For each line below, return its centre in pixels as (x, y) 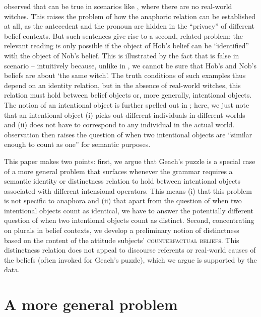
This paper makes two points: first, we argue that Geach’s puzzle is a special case (130, 161)
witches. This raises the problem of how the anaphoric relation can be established (130, 16)
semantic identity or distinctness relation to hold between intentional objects (122, 181)
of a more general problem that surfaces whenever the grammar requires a (118, 171)
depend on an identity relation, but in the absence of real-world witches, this (122, 85)
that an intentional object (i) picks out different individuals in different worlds (125, 114)
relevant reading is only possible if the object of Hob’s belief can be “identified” (127, 46)
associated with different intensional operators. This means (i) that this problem (128, 190)
